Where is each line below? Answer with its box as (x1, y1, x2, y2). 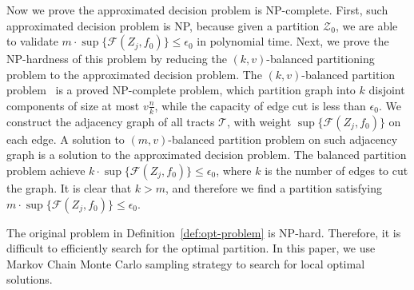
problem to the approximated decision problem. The (6, 66, 262, 82)
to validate (6, 33, 58, 50)
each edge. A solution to (6, 130, 125, 147)
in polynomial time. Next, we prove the (197, 33, 389, 50)
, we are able (335, 17, 398, 34)
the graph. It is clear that (6, 179, 132, 196)
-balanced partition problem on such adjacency (168, 130, 398, 147)
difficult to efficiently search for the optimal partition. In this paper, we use (6, 240, 376, 256)
